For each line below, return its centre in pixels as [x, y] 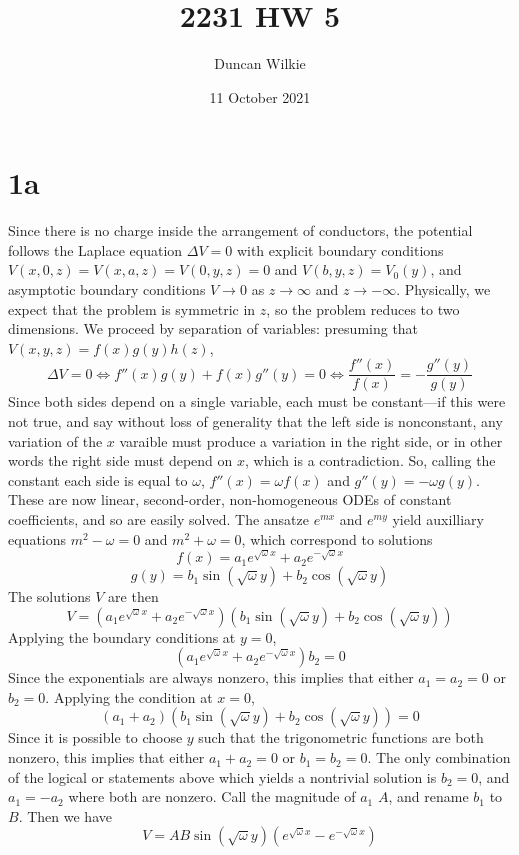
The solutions [49, 596]
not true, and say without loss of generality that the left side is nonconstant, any [255, 421]
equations [37, 538]
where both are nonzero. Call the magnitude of [212, 796]
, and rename [428, 796]
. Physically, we [443, 289]
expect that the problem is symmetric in [132, 308]
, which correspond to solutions [337, 538]
